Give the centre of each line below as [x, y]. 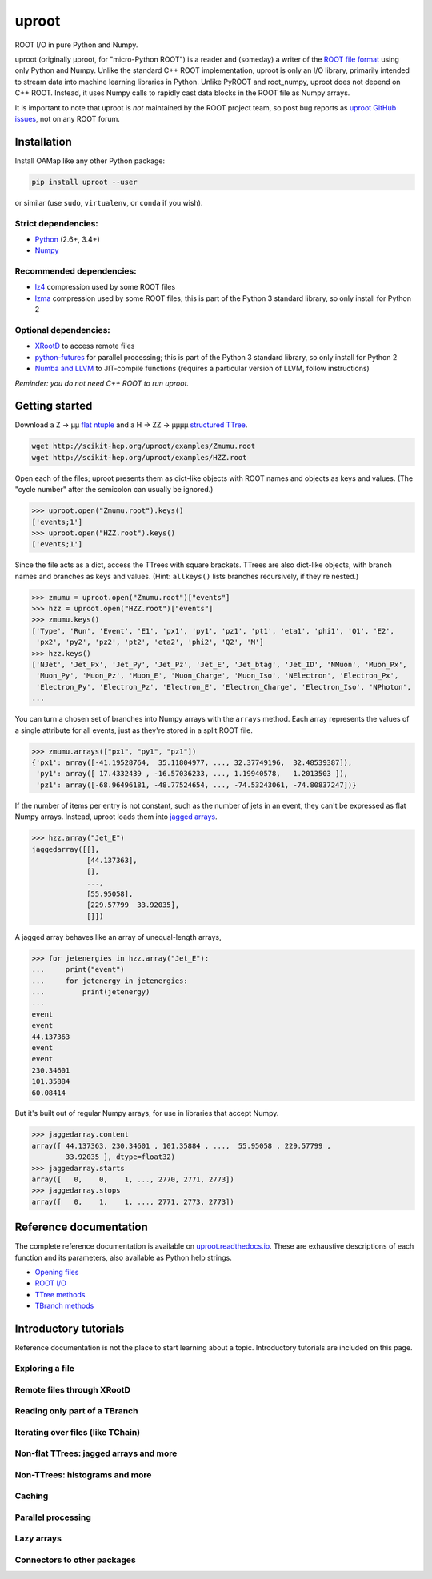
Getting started [54, 406]
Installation [43, 141]
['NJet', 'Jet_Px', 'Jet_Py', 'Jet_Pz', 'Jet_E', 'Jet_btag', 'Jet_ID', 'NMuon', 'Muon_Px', [219, 665]
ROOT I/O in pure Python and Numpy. [76, 45]
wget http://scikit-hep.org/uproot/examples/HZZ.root [139, 457]
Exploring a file [45, 1368]
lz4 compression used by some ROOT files [105, 287]
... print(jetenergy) [91, 991]
